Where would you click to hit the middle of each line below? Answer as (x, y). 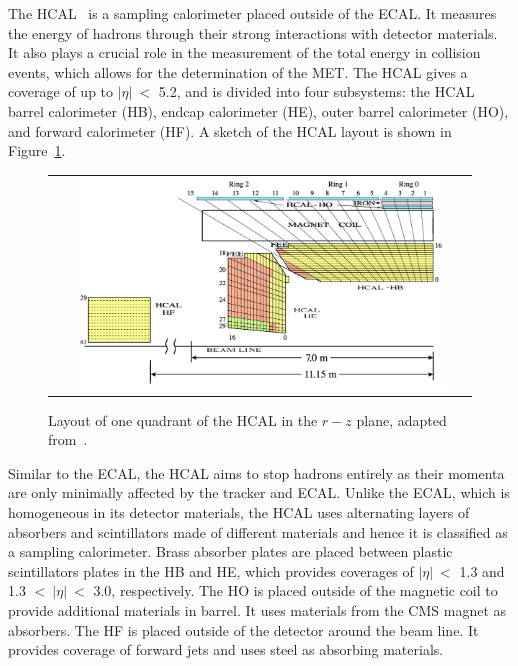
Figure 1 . (37, 150)
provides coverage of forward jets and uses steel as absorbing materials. (226, 649)
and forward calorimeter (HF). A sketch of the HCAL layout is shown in (230, 130)
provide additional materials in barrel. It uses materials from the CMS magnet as (257, 610)
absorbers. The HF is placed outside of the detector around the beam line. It (243, 629)
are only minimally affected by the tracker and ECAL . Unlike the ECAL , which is (259, 492)
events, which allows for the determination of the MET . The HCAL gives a (238, 71)
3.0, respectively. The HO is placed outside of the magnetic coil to (295, 590)
